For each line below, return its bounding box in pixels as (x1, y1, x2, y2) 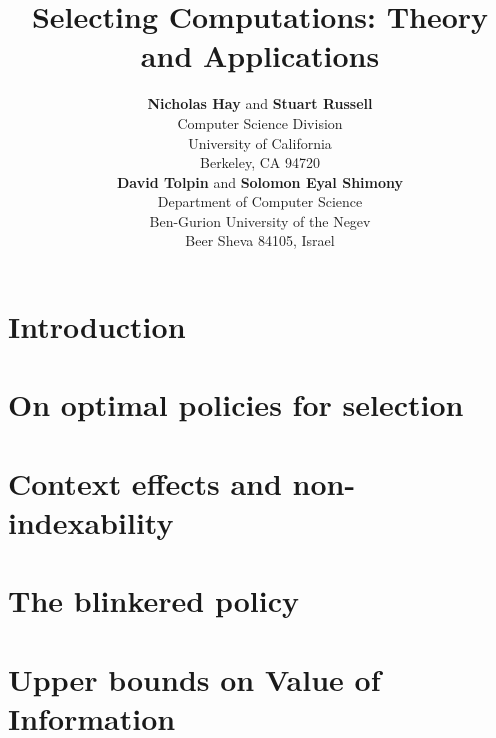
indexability (8, 502, 174, 542)
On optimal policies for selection (8, 384, 464, 425)
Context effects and (8, 462, 282, 503)
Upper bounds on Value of (8, 658, 381, 699)
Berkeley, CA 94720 (200, 152, 320, 173)
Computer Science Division (177, 112, 343, 133)
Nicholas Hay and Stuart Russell (147, 93, 373, 114)
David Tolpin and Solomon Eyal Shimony (116, 171, 404, 192)
